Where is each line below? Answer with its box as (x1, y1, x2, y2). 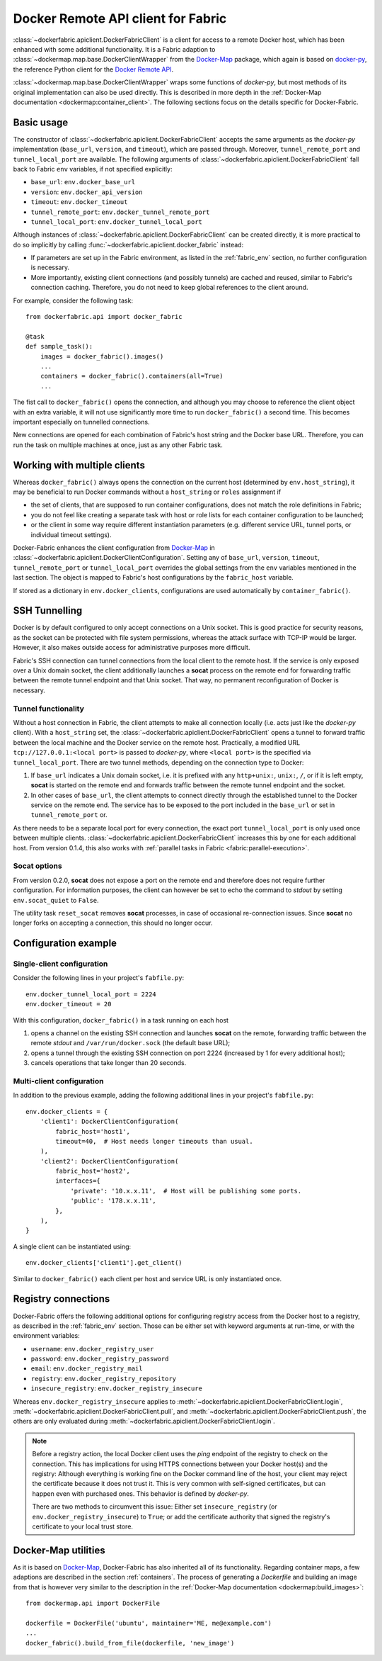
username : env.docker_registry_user (30, 1344, 154, 1353)
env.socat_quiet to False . (13, 896, 99, 904)
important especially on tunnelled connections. (13, 417, 150, 426)
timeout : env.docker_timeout (30, 198, 128, 206)
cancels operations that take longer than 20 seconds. (30, 1059, 187, 1067)
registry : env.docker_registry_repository (30, 1374, 177, 1383)
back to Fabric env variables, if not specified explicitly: (13, 164, 173, 173)
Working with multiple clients (13, 459, 145, 471)
